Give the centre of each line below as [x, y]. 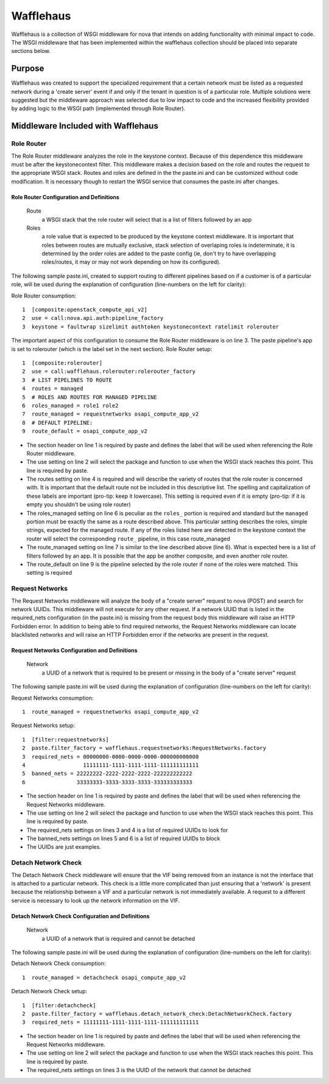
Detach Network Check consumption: [58, 963]
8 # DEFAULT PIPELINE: [58, 423]
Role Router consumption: [44, 296]
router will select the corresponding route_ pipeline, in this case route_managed [128, 539]
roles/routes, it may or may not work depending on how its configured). [131, 262]
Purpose [28, 69]
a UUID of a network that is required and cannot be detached [118, 938]
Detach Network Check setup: [49, 991]
